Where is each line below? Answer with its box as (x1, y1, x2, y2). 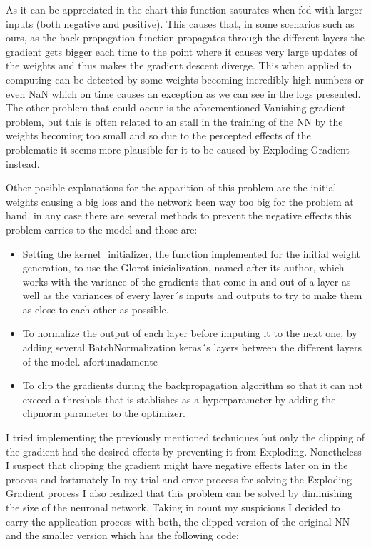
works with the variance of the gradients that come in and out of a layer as (22, 273, 351, 288)
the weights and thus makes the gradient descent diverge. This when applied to (6, 58, 352, 73)
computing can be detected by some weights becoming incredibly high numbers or (6, 71, 364, 86)
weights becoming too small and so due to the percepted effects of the (6, 128, 311, 143)
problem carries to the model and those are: (6, 221, 198, 236)
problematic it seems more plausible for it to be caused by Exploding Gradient (6, 141, 350, 156)
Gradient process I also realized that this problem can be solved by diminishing (6, 486, 353, 501)
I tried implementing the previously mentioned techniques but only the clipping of (6, 430, 365, 445)
